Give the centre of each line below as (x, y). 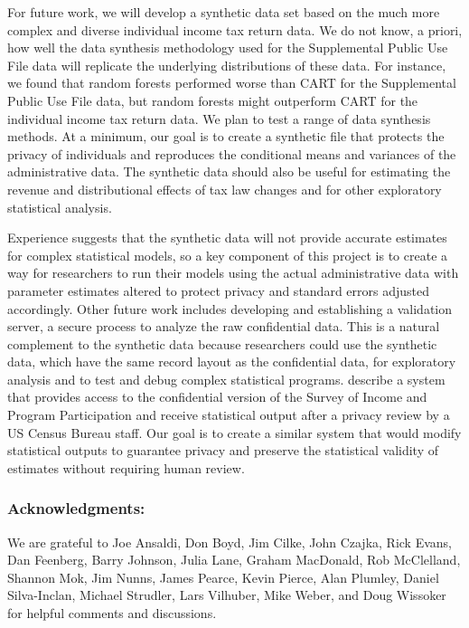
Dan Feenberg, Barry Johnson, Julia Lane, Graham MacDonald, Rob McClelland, (234, 560)
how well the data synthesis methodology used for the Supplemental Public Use (228, 48)
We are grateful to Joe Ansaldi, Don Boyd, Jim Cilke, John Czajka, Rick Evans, (230, 542)
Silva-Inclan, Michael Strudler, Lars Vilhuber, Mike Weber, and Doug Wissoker (227, 595)
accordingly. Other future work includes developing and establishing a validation (230, 308)
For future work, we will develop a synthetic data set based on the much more (224, 12)
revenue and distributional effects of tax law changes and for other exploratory (225, 189)
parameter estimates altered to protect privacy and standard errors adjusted (219, 290)
